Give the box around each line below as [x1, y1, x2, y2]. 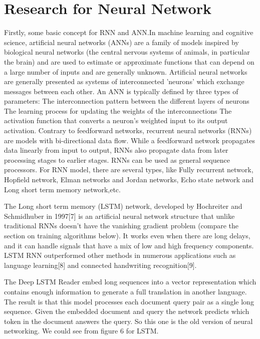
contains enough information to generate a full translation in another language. [4, 286, 247, 296]
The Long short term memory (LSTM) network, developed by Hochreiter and [4, 201, 242, 211]
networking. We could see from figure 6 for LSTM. [4, 325, 159, 336]
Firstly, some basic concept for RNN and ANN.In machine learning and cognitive [4, 27, 253, 38]
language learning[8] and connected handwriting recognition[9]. [4, 259, 197, 270]
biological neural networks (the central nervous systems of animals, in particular [4, 47, 250, 57]
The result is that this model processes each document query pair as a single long [4, 296, 254, 306]
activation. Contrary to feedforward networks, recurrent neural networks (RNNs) [4, 125, 252, 136]
